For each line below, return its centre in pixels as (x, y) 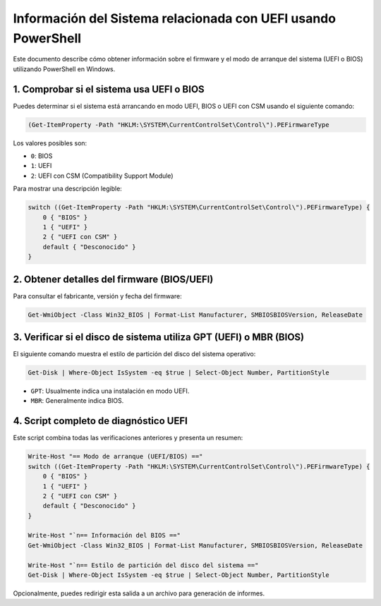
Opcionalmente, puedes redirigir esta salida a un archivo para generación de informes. (139, 593)
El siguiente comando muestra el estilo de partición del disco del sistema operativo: (134, 354)
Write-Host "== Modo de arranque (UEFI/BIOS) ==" (115, 456)
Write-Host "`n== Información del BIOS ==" (104, 535)
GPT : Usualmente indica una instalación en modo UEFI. (110, 391)
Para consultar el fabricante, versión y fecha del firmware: (98, 296)
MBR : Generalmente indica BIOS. (77, 401)
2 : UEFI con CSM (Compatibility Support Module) (102, 176)
